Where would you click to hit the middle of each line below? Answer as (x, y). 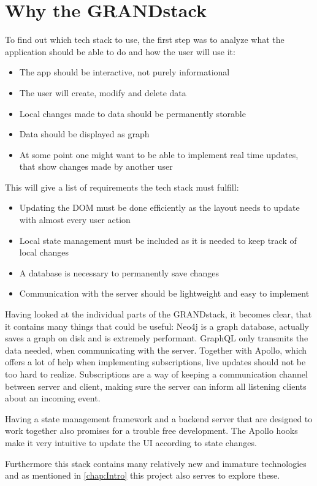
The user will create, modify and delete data (103, 92)
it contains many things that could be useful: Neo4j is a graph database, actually (157, 326)
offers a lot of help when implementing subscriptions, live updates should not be (155, 362)
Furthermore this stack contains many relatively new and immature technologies (156, 463)
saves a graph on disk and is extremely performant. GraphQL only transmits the (157, 338)
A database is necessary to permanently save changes (119, 272)
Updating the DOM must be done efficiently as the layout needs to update (159, 207)
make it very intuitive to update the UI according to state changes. (131, 442)
